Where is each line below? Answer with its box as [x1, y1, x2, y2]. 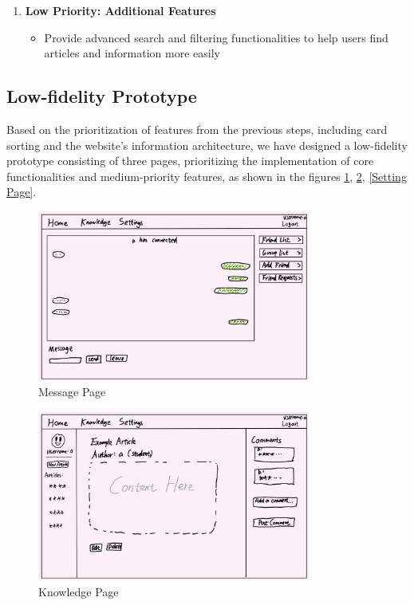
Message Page [38, 383, 106, 400]
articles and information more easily [44, 45, 220, 61]
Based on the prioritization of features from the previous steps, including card [6, 120, 388, 137]
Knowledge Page [38, 583, 119, 600]
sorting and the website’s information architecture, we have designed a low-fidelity [6, 136, 408, 153]
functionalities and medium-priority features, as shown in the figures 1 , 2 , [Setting [6, 167, 407, 184]
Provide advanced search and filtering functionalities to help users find [44, 29, 388, 45]
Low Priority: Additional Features [25, 2, 216, 18]
